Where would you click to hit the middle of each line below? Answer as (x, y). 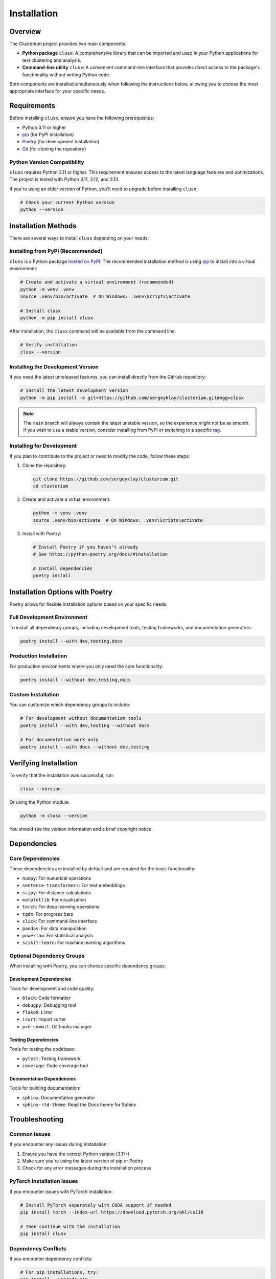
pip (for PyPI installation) (48, 135)
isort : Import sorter (44, 1019)
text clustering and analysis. (52, 60)
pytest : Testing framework (52, 1059)
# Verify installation (49, 345)
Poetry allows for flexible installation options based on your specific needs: (88, 604)
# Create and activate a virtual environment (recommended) (97, 282)
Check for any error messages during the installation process (87, 1168)
